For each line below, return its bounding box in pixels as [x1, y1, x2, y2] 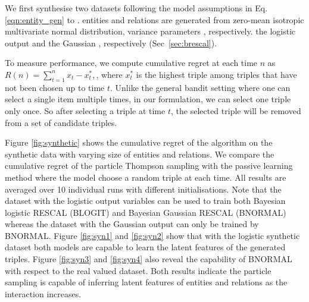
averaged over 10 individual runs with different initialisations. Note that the [5, 183, 282, 195]
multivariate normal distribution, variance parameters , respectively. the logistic [5, 25, 296, 37]
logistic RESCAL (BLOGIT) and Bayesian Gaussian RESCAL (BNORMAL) [5, 206, 286, 218]
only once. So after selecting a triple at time [5, 104, 166, 117]
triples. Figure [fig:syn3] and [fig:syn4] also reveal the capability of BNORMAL [5, 253, 292, 265]
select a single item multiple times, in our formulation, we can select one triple [5, 93, 291, 105]
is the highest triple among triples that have [136, 68, 297, 80]
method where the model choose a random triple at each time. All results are [5, 171, 286, 183]
